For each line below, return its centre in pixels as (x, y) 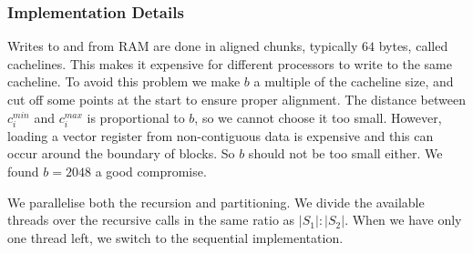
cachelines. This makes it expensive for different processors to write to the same (230, 63)
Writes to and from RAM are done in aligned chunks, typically (183, 46)
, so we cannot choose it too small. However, (318, 117)
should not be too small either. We (345, 153)
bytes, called (413, 46)
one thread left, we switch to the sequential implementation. (175, 237)
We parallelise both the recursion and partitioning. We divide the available (216, 202)
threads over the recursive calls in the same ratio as (151, 220)
